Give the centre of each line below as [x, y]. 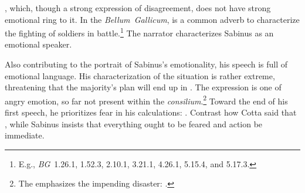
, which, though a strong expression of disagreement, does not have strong [138, 8]
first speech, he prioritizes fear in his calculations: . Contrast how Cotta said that [151, 112]
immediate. [25, 135]
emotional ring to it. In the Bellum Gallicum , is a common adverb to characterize [152, 19]
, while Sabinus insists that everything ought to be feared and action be [134, 123]
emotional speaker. [38, 44]
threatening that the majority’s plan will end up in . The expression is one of [143, 87]
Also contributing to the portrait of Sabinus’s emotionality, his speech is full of [146, 64]
